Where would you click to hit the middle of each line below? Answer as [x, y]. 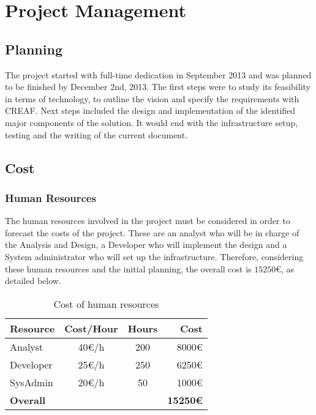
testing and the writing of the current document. [96, 134]
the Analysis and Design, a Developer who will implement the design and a [146, 245]
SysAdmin [32, 382]
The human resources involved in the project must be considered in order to [148, 221]
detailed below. [33, 281]
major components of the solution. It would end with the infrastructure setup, [152, 122]
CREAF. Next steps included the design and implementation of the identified [150, 110]
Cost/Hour [91, 328]
